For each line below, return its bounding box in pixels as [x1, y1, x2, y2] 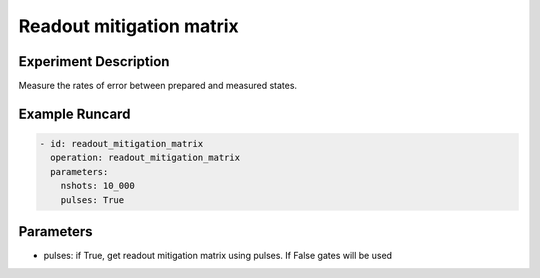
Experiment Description [18, 53, 170, 70]
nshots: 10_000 [60, 180, 135, 192]
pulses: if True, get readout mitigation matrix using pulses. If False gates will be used [43, 250, 393, 262]
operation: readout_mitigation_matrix [50, 152, 240, 164]
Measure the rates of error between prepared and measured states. [18, 80, 298, 92]
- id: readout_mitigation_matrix [39, 138, 204, 150]
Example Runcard [18, 105, 131, 122]
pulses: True [60, 194, 125, 205]
